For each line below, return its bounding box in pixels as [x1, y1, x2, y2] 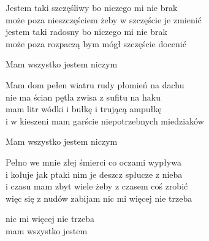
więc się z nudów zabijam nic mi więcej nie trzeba [6, 191, 192, 204]
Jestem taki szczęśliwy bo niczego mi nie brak [6, 1, 178, 13]
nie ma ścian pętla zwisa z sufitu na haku [6, 90, 161, 103]
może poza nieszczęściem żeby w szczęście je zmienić [6, 13, 202, 26]
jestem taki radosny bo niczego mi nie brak [6, 25, 167, 38]
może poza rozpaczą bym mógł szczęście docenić [6, 37, 186, 50]
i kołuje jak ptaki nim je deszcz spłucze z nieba [6, 167, 183, 180]
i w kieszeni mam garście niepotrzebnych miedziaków [6, 114, 204, 127]
